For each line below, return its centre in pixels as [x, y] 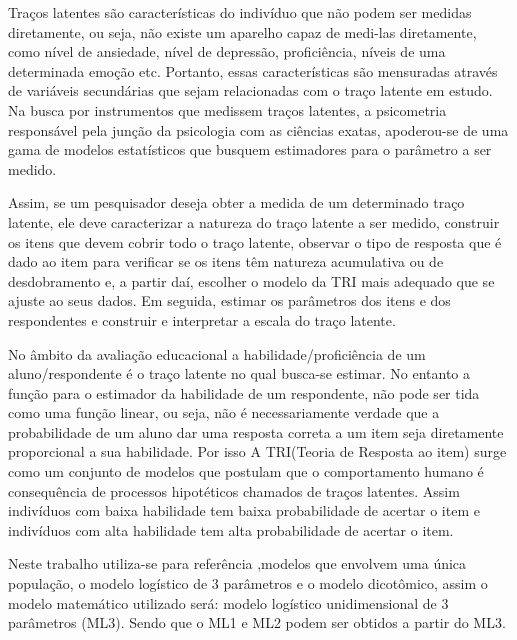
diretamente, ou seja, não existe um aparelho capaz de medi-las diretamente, [242, 31]
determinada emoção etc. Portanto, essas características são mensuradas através [253, 70]
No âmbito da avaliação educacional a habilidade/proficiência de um [217, 353]
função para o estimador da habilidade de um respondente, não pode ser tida [244, 392]
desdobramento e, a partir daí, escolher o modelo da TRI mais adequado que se [251, 280]
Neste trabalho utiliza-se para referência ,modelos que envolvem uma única [237, 563]
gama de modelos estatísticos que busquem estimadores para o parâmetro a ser [250, 149]
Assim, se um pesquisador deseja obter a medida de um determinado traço [236, 202]
